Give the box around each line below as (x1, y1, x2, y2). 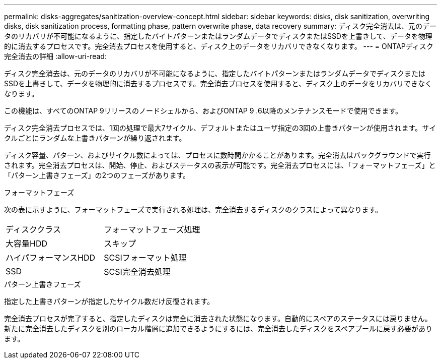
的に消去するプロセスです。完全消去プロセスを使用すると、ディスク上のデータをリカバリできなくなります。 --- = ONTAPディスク (4, 42, 433, 50)
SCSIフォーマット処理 (104, 253, 187, 263)
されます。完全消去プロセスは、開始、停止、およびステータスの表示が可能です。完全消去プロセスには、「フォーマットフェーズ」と (4, 161, 436, 169)
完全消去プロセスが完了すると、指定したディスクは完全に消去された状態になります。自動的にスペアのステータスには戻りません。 (4, 314, 432, 323)
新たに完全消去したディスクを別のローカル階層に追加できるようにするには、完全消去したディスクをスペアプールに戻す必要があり (4, 324, 432, 333)
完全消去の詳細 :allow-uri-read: (4, 52, 107, 60)
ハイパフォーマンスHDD (6, 253, 96, 263)
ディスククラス (6, 224, 61, 234)
